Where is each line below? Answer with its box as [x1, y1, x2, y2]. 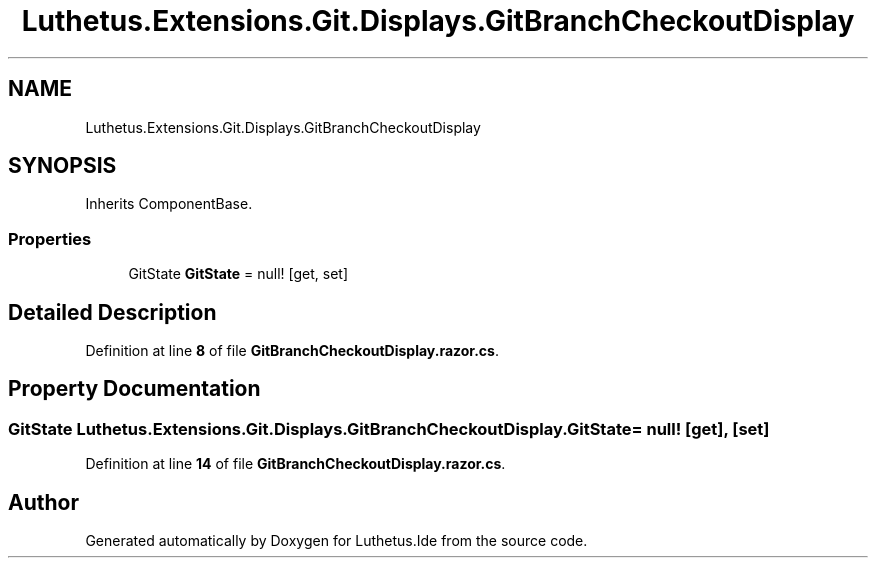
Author [8, 489, 79, 515]
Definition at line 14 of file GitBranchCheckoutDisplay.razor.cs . [85, 455, 506, 473]
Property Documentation [8, 376, 261, 402]
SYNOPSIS [8, 153, 117, 179]
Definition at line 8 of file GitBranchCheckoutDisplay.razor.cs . [85, 342, 499, 360]
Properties [8, 228, 92, 249]
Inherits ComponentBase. [85, 195, 253, 213]
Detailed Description [8, 299, 217, 325]
